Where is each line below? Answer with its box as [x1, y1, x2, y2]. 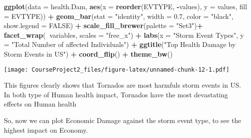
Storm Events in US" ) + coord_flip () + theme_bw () [4, 48, 173, 59]
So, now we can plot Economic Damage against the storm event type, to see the [4, 115, 241, 125]
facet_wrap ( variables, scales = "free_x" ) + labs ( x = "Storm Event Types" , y [4, 30, 244, 40]
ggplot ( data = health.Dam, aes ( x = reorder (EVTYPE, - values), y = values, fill [4, 1, 247, 11]
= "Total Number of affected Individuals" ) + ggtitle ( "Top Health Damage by [4, 39, 236, 49]
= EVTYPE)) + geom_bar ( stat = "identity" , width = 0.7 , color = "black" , [4, 11, 234, 21]
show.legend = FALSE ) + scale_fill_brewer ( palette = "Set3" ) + [4, 20, 203, 31]
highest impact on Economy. [4, 124, 88, 135]
